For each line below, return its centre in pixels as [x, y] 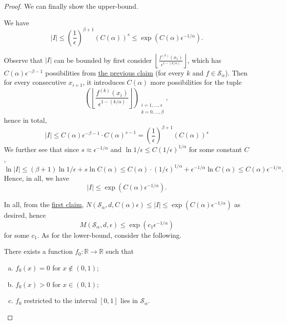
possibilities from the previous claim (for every [115, 72]
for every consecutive [35, 82]
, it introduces [104, 82]
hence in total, [25, 120]
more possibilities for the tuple [196, 82]
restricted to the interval [61, 300]
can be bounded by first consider [103, 60]
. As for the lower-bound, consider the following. [109, 235]
